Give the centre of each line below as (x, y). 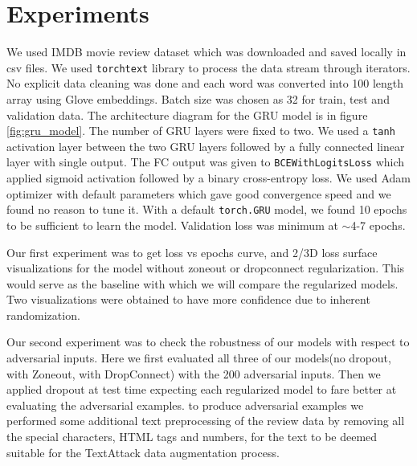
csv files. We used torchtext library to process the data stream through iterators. (208, 67)
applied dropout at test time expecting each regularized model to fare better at (202, 389)
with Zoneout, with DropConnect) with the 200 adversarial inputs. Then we (194, 373)
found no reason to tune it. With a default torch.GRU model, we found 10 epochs (207, 209)
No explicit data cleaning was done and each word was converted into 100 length (205, 83)
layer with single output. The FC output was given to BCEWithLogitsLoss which (206, 162)
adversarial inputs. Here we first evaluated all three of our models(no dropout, (199, 358)
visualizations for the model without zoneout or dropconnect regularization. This (206, 268)
